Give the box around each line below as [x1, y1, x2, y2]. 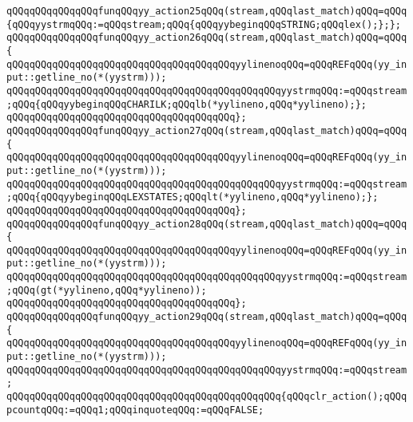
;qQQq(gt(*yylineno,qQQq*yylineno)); [6, 284, 207, 296]
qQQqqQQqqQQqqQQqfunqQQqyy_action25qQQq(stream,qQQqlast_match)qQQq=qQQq [6, 6, 407, 17]
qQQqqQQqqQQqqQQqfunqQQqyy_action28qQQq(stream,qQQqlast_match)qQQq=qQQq [6, 218, 407, 230]
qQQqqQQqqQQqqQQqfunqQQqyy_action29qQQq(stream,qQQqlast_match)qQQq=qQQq [6, 311, 407, 323]
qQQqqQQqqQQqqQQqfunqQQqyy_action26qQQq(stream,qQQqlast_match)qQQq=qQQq [6, 32, 407, 44]
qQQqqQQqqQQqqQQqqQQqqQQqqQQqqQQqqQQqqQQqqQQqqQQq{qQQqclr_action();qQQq [6, 391, 407, 403]
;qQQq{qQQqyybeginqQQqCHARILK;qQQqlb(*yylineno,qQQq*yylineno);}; [6, 98, 367, 110]
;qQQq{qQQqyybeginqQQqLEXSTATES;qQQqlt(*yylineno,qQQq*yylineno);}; [6, 191, 379, 203]
